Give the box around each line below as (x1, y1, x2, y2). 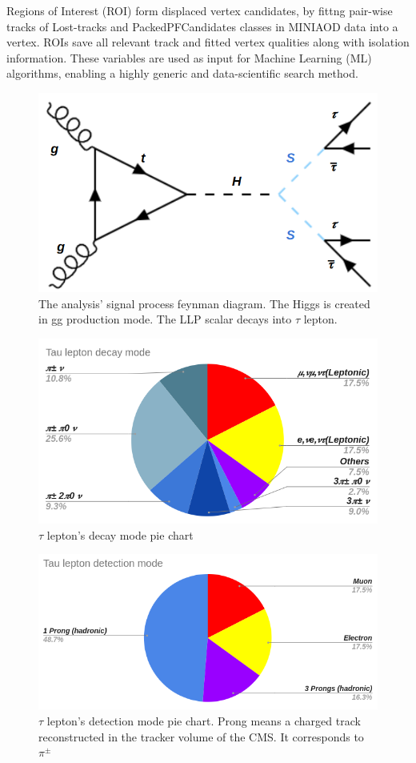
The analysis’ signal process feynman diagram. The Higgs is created (38, 295, 370, 311)
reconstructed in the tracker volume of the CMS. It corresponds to (38, 728, 364, 745)
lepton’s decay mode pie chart (46, 526, 194, 543)
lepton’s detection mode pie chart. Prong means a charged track (46, 712, 361, 729)
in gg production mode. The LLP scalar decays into (38, 311, 292, 327)
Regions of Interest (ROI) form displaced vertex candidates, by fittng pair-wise (6, 2, 393, 18)
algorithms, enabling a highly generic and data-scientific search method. (6, 65, 358, 82)
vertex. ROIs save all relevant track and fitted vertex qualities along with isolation (6, 34, 410, 50)
